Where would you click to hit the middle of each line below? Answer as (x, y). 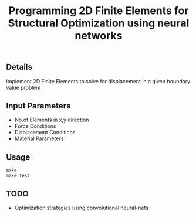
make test (18, 176)
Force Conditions (35, 126)
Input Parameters (38, 106)
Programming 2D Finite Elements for (99, 11)
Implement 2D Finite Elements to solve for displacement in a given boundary (98, 81)
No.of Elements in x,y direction (52, 120)
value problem (23, 87)
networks (99, 36)
